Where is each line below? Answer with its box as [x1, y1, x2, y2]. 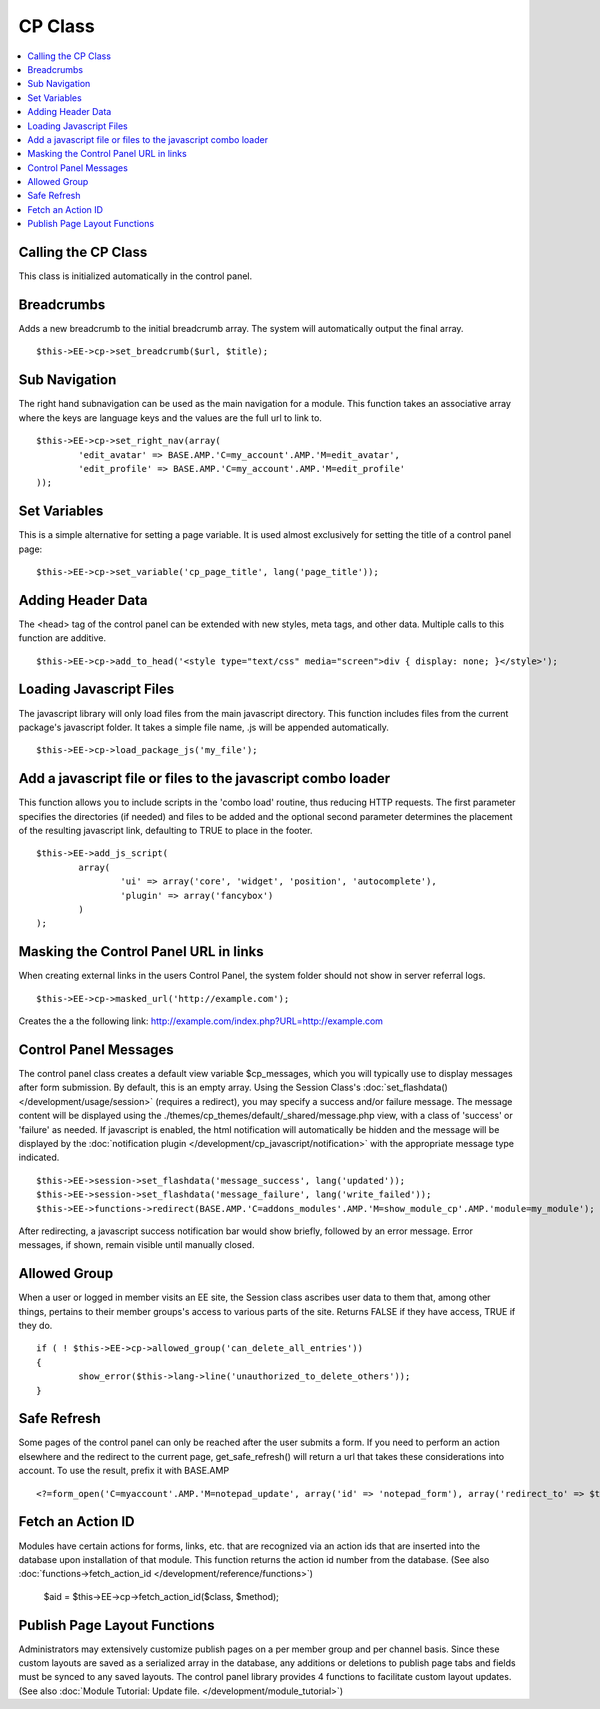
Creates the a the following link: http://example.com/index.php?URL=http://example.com [18, 1015, 384, 1027]
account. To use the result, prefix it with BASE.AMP [18, 1465, 230, 1477]
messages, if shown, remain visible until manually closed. [18, 1239, 255, 1251]
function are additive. [18, 632, 107, 644]
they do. [18, 1319, 53, 1331]
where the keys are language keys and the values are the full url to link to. [18, 411, 322, 424]
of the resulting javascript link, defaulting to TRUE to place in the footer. [18, 825, 314, 837]
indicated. [18, 1151, 60, 1164]
